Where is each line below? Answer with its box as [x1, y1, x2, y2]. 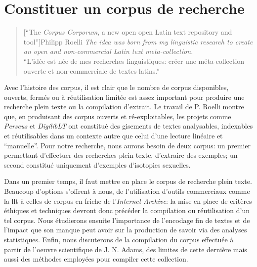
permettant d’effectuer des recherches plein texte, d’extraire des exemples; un [4, 150, 238, 160]
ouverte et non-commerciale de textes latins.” [23, 65, 160, 76]
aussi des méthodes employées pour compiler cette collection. [4, 254, 188, 264]
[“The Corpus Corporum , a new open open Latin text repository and [23, 27, 232, 37]
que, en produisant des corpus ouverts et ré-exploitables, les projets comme [4, 111, 231, 121]
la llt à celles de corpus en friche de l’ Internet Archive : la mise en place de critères [4, 195, 252, 206]
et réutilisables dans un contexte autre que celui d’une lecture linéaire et [4, 131, 223, 141]
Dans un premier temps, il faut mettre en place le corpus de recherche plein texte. [4, 176, 252, 186]
